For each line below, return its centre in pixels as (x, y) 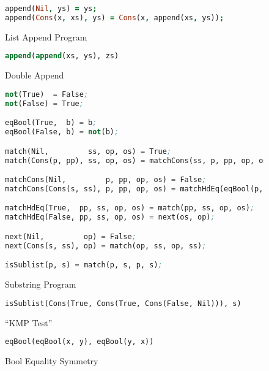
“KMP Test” (29, 322)
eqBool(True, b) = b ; (51, 123)
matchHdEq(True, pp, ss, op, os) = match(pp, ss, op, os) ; (130, 208)
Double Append (35, 75)
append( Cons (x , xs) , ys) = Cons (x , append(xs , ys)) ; (115, 17)
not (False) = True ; (44, 103)
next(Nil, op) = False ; (71, 236)
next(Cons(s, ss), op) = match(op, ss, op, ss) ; (106, 246)
